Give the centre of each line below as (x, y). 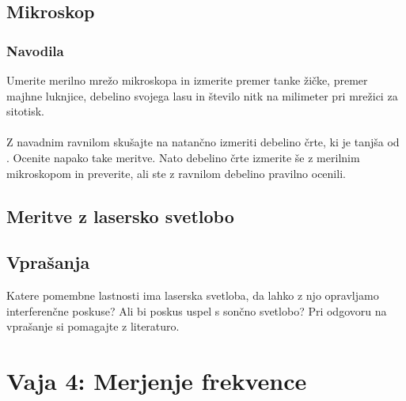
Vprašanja (48, 262)
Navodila (35, 50)
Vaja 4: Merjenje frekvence (157, 381)
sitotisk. (25, 111)
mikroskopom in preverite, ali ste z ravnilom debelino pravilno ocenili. (176, 173)
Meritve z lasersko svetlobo (120, 216)
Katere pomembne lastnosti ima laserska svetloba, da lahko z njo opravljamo (193, 295)
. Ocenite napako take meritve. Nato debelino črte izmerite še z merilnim (183, 157)
